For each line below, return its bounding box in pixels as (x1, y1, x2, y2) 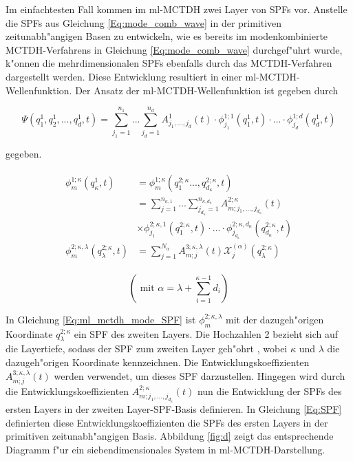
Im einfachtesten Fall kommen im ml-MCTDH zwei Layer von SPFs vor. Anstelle (6, 2, 347, 16)
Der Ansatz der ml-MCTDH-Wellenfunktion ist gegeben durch (75, 83, 339, 97)
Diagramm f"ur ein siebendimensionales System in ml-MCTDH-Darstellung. (6, 442, 325, 456)
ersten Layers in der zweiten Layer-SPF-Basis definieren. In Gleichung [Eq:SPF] (6, 402, 342, 416)
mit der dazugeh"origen (226, 312, 324, 326)
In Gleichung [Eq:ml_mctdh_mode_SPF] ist (6, 312, 196, 326)
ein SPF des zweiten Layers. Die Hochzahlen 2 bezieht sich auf (74, 326, 339, 341)
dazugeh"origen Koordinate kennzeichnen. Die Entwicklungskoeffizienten (6, 354, 310, 369)
